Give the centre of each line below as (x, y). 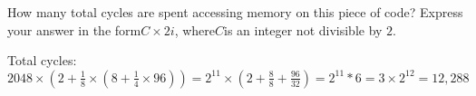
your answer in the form (74, 29)
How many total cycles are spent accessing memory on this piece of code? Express (235, 12)
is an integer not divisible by (303, 29)
